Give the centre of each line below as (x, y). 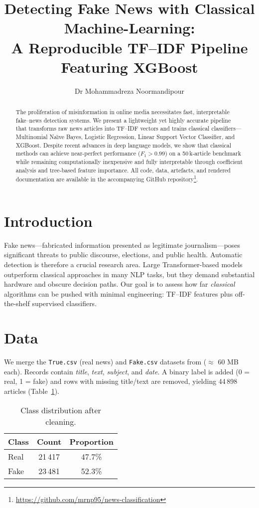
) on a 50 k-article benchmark (203, 153)
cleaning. (61, 421)
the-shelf (17, 303)
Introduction (48, 221)
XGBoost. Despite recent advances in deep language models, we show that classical (123, 145)
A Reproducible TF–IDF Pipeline (129, 47)
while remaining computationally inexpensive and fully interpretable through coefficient (129, 162)
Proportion (92, 441)
